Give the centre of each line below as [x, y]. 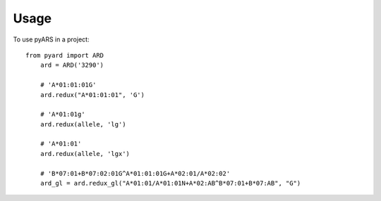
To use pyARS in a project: [51, 39]
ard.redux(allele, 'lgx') [85, 154]
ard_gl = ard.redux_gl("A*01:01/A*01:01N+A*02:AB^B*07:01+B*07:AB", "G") [170, 183]
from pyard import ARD [65, 55]
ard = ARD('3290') [72, 65]
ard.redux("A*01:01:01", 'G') [92, 95]
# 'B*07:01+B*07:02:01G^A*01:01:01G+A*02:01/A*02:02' [135, 173]
